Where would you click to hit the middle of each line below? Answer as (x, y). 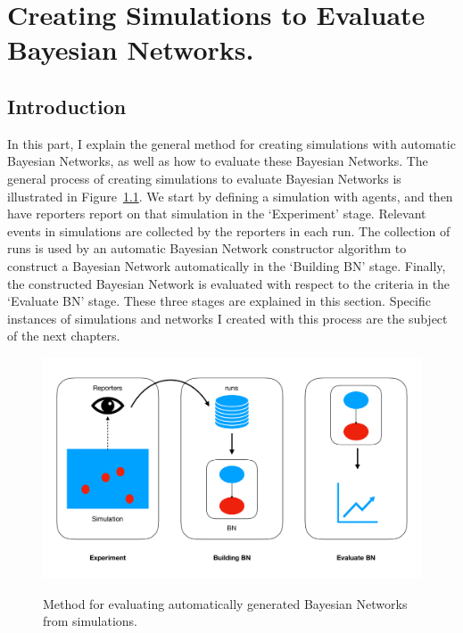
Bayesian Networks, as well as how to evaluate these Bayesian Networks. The (218, 161)
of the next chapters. (64, 336)
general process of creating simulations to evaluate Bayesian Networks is (204, 178)
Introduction (67, 106)
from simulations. (90, 621)
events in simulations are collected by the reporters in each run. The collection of (229, 230)
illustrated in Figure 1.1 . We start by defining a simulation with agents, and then (230, 196)
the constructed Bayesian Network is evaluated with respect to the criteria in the (229, 283)
